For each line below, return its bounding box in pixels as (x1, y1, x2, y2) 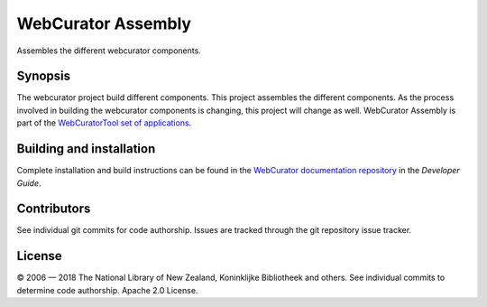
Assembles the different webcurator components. (16, 45, 202, 56)
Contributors (16, 201, 91, 217)
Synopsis (16, 69, 71, 84)
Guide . (16, 177, 41, 189)
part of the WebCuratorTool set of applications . (16, 117, 192, 128)
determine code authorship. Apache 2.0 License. (16, 284, 198, 295)
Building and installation (16, 141, 156, 157)
